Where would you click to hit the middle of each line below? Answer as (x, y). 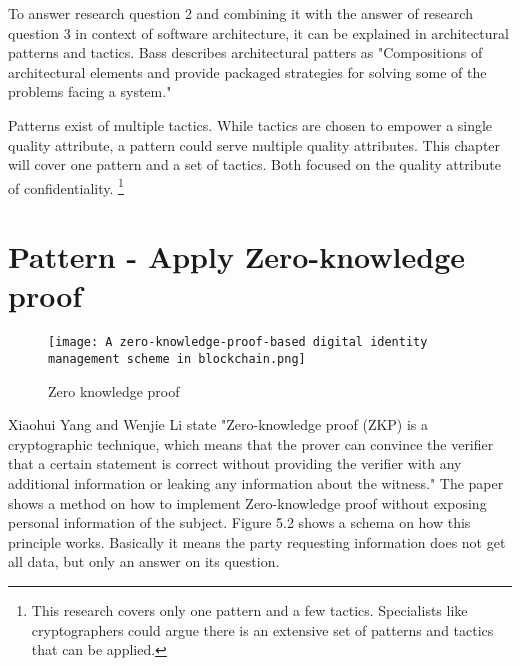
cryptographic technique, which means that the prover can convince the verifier (251, 443)
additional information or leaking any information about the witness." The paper (256, 483)
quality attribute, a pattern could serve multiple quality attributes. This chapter (254, 144)
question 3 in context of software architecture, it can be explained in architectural (258, 32)
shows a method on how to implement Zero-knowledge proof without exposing (247, 502)
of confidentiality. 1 (66, 186)
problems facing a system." (90, 91)
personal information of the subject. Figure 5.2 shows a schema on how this (239, 522)
